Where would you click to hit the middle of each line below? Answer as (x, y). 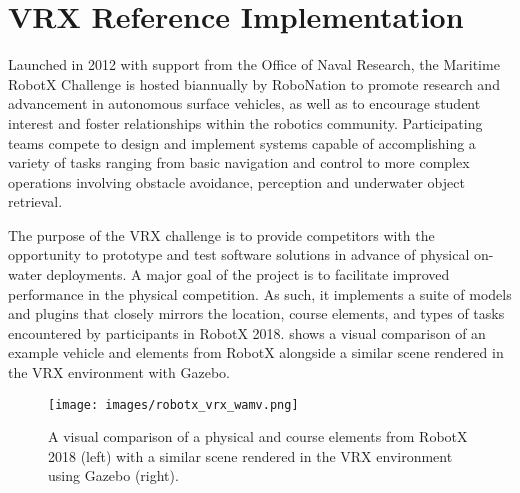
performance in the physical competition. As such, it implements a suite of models (260, 293)
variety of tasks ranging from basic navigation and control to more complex (239, 162)
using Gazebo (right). (113, 475)
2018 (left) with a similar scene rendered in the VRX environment (250, 455)
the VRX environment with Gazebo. (119, 372)
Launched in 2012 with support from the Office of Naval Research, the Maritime (254, 64)
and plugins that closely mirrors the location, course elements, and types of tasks (256, 313)
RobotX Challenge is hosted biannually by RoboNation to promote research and (254, 83)
